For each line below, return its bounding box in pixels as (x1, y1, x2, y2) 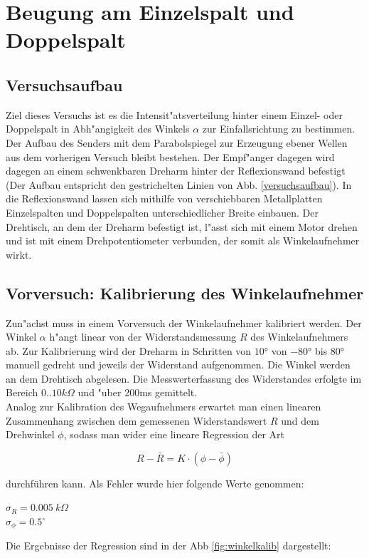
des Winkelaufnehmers (250, 329, 348, 344)
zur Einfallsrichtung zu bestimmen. (202, 121, 355, 136)
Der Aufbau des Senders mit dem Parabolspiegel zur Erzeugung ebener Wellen (6, 135, 348, 150)
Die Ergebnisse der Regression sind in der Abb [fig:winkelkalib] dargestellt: (6, 538, 331, 553)
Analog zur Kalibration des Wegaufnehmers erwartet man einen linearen (6, 399, 321, 414)
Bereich (6, 385, 38, 400)
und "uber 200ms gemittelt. (77, 385, 198, 400)
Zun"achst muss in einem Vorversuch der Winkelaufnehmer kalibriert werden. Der (6, 315, 362, 330)
